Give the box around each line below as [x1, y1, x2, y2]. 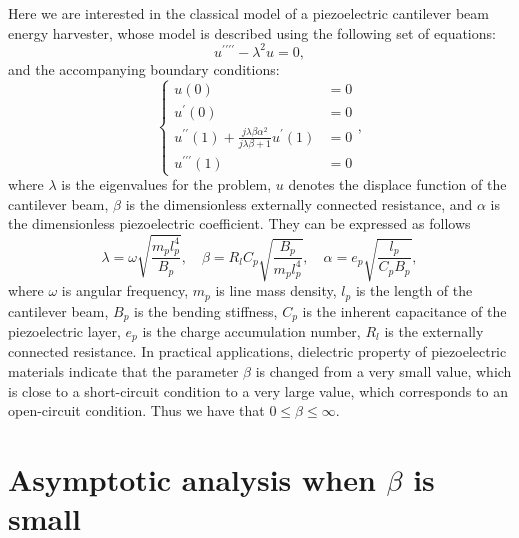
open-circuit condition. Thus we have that [8, 400, 265, 421]
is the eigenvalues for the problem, [61, 174, 272, 195]
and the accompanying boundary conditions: [8, 58, 280, 79]
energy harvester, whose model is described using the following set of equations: [8, 22, 496, 43]
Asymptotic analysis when [8, 458, 376, 499]
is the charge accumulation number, [142, 320, 361, 341]
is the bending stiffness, [134, 300, 278, 321]
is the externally [384, 320, 484, 341]
